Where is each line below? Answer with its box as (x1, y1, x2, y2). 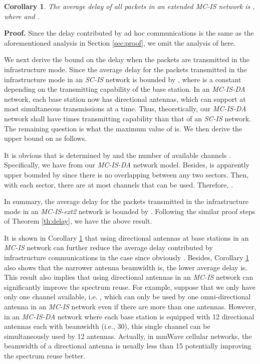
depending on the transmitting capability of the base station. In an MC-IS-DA (4, 84, 245, 94)
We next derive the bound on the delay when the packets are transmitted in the (4, 54, 249, 65)
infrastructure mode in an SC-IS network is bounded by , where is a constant (4, 74, 241, 84)
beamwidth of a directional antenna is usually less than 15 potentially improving (4, 340, 251, 351)
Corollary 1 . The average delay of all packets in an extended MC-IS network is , (4, 1, 255, 11)
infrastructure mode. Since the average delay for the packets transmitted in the (4, 64, 247, 74)
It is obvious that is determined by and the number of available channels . (4, 149, 231, 160)
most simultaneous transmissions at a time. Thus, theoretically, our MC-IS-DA (4, 103, 246, 114)
